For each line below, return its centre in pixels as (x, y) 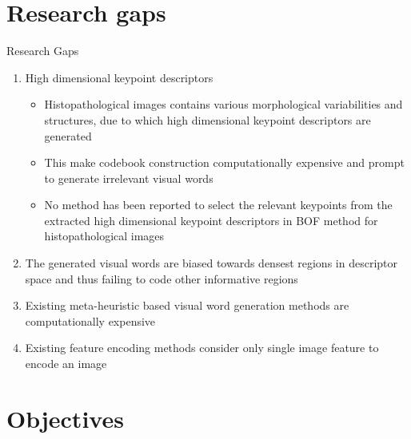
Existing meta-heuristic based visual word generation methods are (187, 305)
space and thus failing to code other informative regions (162, 278)
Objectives (65, 418)
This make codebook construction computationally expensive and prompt (224, 162)
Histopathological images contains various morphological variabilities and (223, 104)
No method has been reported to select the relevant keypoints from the (218, 205)
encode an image (66, 364)
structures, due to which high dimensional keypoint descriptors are (207, 119)
